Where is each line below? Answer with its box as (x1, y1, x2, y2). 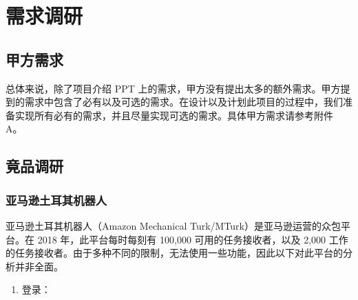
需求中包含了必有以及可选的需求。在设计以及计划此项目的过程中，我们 (24, 94, 343, 109)
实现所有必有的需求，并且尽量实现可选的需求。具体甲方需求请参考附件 (14, 108, 333, 122)
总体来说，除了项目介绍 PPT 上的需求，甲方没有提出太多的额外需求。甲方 (6, 81, 341, 95)
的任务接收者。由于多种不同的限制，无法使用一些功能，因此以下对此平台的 (6, 246, 343, 260)
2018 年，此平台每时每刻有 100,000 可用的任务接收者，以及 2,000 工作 (37, 232, 348, 246)
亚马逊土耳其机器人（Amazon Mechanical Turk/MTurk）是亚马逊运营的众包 (6, 218, 341, 232)
